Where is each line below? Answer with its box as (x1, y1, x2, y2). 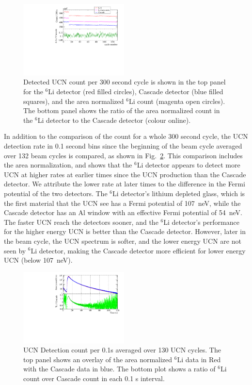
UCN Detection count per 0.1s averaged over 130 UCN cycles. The (23, 345, 221, 355)
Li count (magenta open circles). (128, 96, 225, 106)
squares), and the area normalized (23, 96, 124, 106)
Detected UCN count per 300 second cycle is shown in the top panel (23, 77, 226, 87)
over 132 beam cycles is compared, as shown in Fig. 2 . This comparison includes (4, 150, 243, 160)
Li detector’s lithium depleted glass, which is (112, 188, 245, 198)
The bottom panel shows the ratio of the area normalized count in (23, 105, 220, 116)
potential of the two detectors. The (4, 188, 108, 198)
